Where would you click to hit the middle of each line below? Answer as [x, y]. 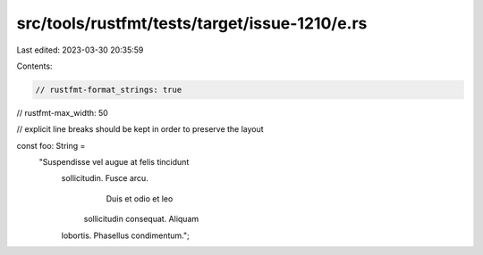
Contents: [34, 66]
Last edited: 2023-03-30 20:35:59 [80, 50]
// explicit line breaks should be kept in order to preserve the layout [140, 129]
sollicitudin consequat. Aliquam [141, 219]
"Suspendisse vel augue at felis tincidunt [114, 162]
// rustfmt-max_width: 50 [63, 112]
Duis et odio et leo [140, 198]
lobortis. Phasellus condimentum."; [125, 235]
